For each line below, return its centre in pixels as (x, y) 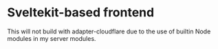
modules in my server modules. (52, 38)
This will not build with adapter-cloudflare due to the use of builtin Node (109, 31)
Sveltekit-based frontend (81, 13)
